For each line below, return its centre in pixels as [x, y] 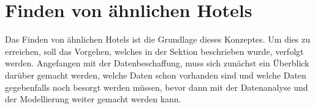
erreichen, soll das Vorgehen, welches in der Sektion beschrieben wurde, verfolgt [154, 51]
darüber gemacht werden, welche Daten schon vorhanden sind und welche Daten [156, 75]
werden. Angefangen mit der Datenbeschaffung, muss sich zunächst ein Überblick [157, 63]
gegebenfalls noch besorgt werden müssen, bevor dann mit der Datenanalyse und [157, 87]
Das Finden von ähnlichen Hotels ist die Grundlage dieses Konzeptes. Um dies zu [158, 39]
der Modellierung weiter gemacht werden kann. [93, 99]
